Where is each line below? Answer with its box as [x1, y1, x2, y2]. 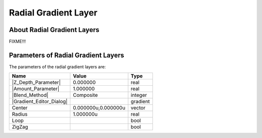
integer [131, 92, 147, 99]
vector [131, 105, 146, 111]
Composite [73, 92, 98, 99]
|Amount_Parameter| [12, 85, 60, 92]
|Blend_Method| [12, 92, 49, 99]
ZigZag [12, 123, 29, 130]
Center [12, 105, 28, 111]
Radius [12, 111, 28, 118]
